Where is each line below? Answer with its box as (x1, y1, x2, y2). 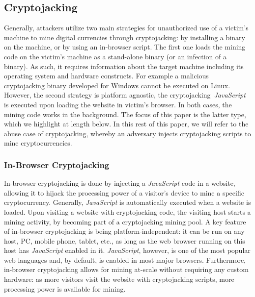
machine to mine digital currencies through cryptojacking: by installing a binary (4, 32, 245, 42)
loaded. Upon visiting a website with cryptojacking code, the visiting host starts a (4, 206, 251, 217)
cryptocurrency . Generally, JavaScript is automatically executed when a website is (4, 197, 251, 207)
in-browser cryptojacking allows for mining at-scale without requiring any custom (4, 264, 249, 274)
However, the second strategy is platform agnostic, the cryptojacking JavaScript (4, 90, 246, 100)
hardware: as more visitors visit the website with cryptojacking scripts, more (4, 274, 234, 284)
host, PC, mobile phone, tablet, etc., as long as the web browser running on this (4, 235, 245, 246)
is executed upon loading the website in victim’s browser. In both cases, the (4, 99, 232, 109)
